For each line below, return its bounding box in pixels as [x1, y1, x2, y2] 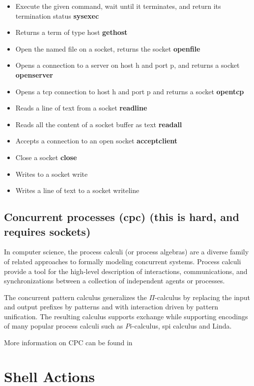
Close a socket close [15, 152, 77, 162]
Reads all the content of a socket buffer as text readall [15, 119, 182, 129]
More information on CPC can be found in [4, 337, 133, 348]
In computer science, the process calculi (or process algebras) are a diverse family [4, 247, 249, 257]
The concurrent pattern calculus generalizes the [4, 292, 147, 302]
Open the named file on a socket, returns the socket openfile [15, 43, 200, 54]
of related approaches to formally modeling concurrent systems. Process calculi [4, 256, 241, 266]
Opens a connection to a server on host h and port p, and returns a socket [15, 60, 240, 70]
